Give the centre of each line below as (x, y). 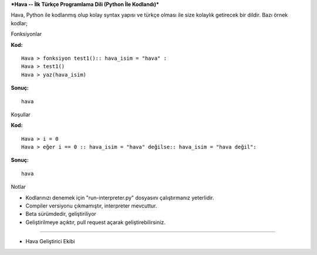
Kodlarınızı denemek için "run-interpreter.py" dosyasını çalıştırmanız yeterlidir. (120, 198)
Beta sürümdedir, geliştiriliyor (61, 214)
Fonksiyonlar (26, 34)
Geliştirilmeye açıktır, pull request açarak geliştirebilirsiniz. (95, 222)
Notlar (18, 187)
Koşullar (21, 114)
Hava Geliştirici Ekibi (50, 242)
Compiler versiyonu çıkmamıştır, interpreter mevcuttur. (91, 206)
